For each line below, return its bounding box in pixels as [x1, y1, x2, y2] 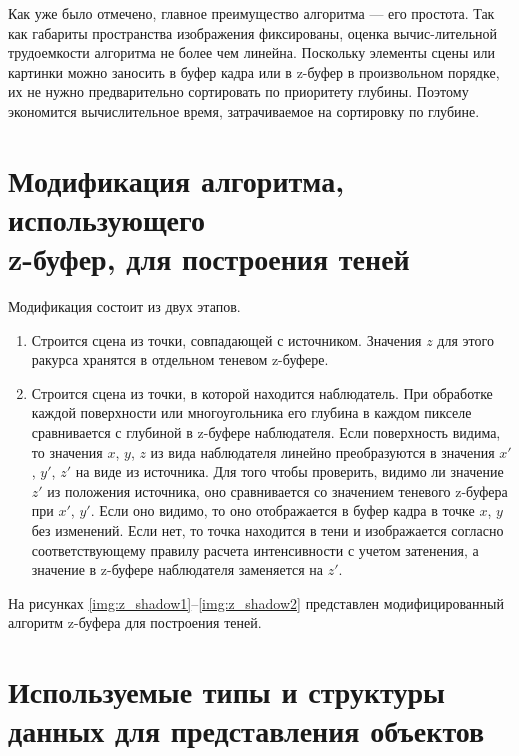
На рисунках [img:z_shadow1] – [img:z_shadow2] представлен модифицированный [8, 592, 504, 613]
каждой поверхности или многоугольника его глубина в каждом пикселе [31, 402, 472, 423]
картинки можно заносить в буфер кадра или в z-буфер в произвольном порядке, [8, 61, 500, 82]
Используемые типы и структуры [8, 671, 445, 712]
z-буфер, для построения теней [8, 238, 410, 279]
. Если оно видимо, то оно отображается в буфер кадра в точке [90, 500, 475, 521]
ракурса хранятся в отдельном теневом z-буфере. [31, 349, 329, 370]
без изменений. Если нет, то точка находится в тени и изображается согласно [31, 520, 504, 540]
